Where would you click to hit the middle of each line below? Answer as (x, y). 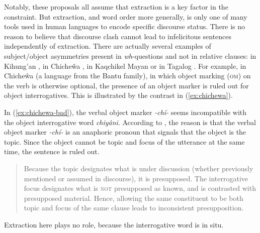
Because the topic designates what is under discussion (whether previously (139, 168)
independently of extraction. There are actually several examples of (108, 46)
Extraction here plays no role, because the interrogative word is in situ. (114, 224)
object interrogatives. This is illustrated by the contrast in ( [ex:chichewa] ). (118, 95)
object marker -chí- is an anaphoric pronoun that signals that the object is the (125, 132)
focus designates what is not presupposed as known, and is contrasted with (140, 188)
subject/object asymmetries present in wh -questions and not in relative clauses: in (130, 55)
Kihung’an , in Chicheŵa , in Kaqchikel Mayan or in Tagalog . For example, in (125, 66)
